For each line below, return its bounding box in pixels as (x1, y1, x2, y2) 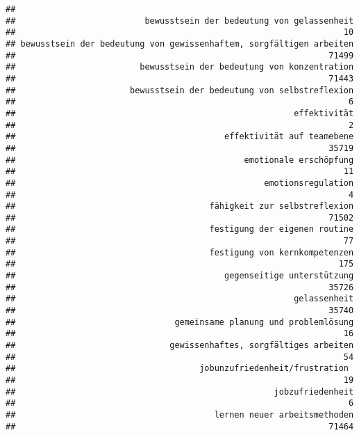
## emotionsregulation (6, 177, 354, 188)
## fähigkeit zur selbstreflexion (6, 201, 354, 212)
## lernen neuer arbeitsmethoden (6, 409, 354, 420)
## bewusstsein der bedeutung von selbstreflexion (6, 85, 354, 95)
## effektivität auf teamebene (6, 132, 354, 142)
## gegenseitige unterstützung (6, 271, 354, 281)
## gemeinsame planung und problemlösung (6, 317, 354, 327)
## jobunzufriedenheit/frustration (6, 363, 349, 374)
